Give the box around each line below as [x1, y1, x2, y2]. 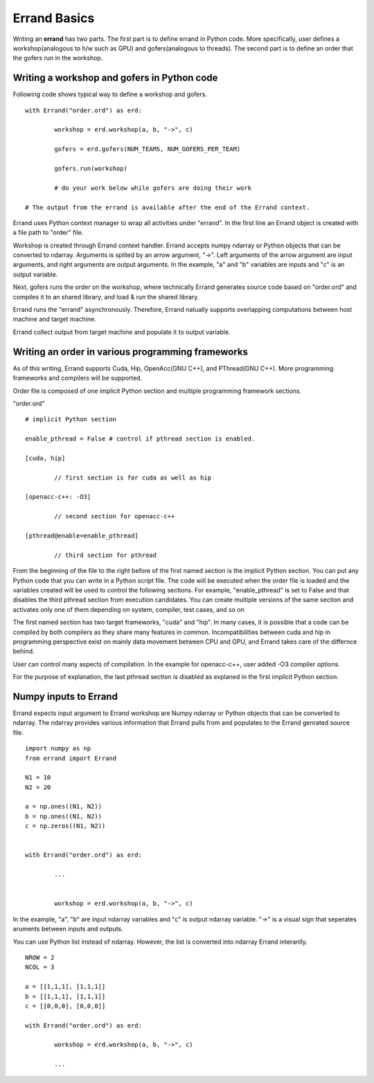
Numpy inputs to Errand [12, 690, 118, 703]
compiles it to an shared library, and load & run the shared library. [12, 292, 199, 301]
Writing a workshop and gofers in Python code [12, 72, 218, 84]
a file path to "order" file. [12, 229, 84, 237]
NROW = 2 [25, 953, 55, 961]
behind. [12, 647, 35, 655]
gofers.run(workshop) [54, 164, 128, 173]
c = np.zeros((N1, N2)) [25, 822, 106, 830]
